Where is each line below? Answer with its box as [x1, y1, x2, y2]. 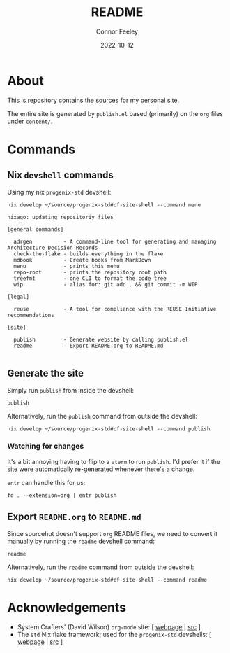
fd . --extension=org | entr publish [7, 491, 117, 499]
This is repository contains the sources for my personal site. [7, 96, 180, 104]
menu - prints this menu [13, 262, 120, 269]
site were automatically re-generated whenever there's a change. [7, 465, 195, 473]
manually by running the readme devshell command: [7, 537, 155, 545]
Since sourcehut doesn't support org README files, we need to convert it [7, 529, 218, 538]
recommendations [7, 311, 54, 318]
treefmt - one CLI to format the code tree [13, 274, 167, 282]
